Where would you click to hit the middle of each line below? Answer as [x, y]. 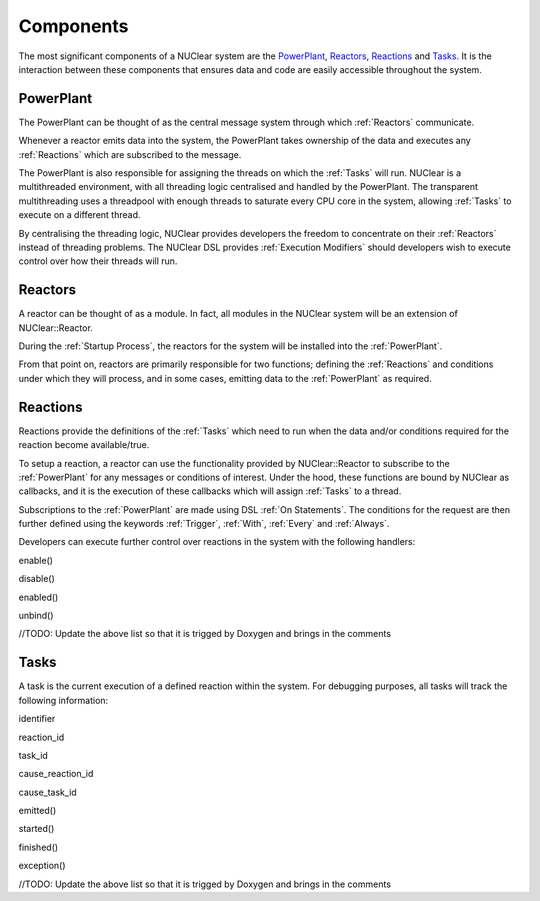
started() [36, 829]
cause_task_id [47, 792]
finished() [38, 847]
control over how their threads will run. [98, 261]
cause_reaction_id [56, 774]
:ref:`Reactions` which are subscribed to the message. [130, 154]
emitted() [37, 811]
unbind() [36, 616]
